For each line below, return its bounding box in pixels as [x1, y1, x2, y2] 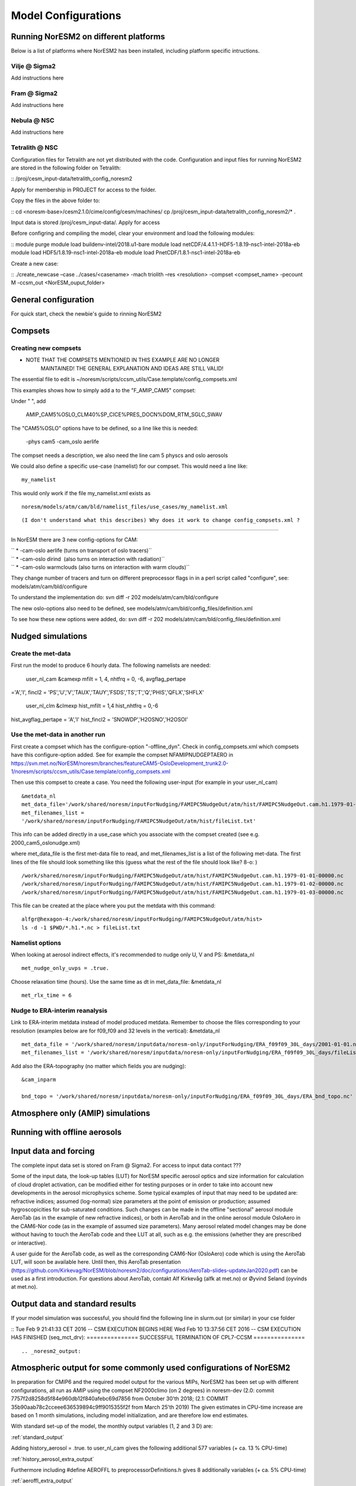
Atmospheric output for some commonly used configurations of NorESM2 [11, 1363, 291, 1373]
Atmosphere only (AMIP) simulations [11, 1108, 151, 1118]
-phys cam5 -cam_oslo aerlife [26, 438, 99, 445]
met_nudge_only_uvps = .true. [21, 965, 110, 972]
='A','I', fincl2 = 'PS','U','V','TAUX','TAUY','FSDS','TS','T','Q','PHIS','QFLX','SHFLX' [11, 688, 204, 695]
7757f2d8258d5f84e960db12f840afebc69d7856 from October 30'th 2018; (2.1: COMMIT [11, 1395, 228, 1402]
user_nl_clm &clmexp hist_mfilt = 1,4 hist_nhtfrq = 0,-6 [26, 702, 158, 710]
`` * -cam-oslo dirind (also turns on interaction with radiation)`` [11, 555, 166, 562]
